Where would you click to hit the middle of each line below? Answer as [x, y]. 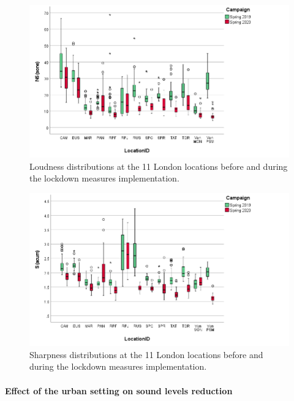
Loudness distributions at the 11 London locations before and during [159, 166]
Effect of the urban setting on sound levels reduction [119, 390]
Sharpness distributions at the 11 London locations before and [146, 354]
